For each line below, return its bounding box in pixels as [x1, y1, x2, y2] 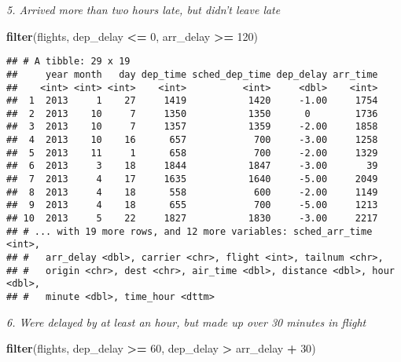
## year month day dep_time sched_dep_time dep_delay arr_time [6, 68, 378, 80]
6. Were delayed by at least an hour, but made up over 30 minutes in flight [6, 313, 366, 330]
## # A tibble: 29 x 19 [6, 56, 131, 68]
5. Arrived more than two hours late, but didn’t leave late [6, 2, 281, 17]
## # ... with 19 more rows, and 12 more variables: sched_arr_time [6, 225, 373, 237]
